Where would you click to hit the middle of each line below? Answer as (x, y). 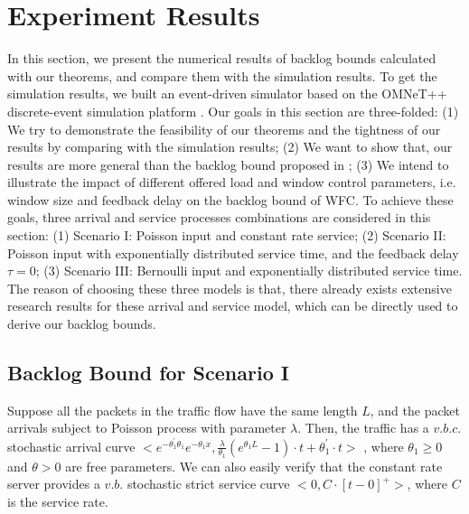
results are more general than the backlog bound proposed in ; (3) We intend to (228, 164)
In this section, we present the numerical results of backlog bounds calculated (222, 58)
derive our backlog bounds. (82, 324)
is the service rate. (58, 502)
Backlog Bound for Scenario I (148, 373)
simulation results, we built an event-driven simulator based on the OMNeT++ (227, 93)
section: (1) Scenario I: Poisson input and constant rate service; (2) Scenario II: (227, 235)
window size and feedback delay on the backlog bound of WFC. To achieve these (230, 199)
